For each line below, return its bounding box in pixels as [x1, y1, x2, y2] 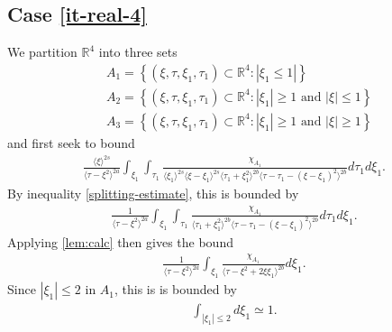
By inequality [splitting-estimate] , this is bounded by [7, 184, 299, 203]
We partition [7, 42, 77, 61]
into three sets [98, 42, 178, 61]
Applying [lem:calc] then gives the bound [7, 232, 233, 251]
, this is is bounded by [114, 280, 237, 299]
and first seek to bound [7, 133, 135, 152]
